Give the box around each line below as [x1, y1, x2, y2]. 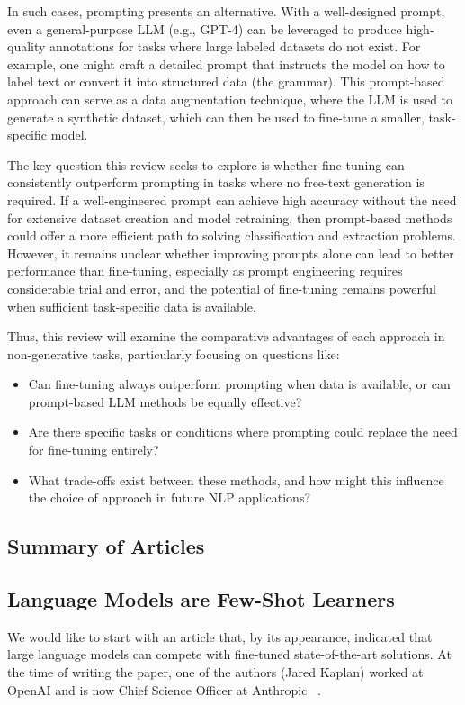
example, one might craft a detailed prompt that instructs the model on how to [7, 54, 445, 73]
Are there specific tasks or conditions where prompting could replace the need [28, 422, 458, 441]
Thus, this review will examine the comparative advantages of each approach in [7, 327, 445, 346]
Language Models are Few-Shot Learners [7, 585, 395, 613]
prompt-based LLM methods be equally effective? [28, 392, 302, 411]
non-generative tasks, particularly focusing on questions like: [7, 344, 340, 363]
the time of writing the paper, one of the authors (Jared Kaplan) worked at [7, 663, 424, 682]
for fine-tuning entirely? [28, 440, 159, 459]
